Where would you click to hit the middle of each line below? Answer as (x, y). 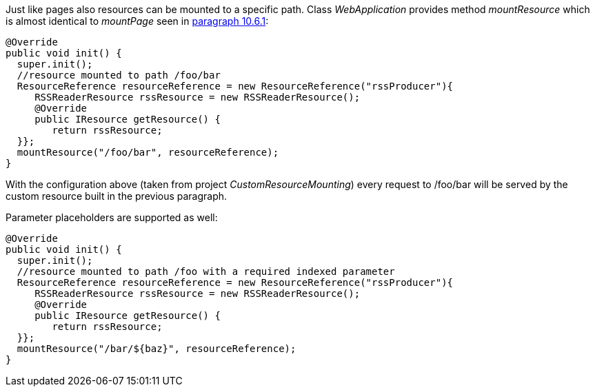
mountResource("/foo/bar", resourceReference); (148, 152)
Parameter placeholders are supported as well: (112, 217)
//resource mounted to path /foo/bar (119, 75)
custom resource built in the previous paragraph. (117, 196)
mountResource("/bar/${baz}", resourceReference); (157, 349)
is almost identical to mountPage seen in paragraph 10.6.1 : (137, 21)
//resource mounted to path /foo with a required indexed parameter (206, 271)
